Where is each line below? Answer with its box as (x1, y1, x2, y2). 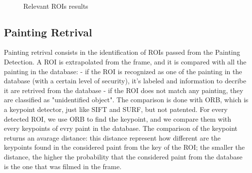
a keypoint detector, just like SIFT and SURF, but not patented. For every (4, 104, 228, 114)
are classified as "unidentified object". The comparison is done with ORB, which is (4, 94, 249, 105)
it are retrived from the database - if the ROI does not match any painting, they (4, 85, 243, 95)
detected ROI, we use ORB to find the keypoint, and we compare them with (4, 113, 232, 124)
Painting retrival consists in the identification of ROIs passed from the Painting (4, 47, 240, 57)
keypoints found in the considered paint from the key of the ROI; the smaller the (4, 142, 245, 152)
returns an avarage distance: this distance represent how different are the (4, 132, 221, 142)
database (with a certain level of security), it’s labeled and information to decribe (4, 76, 246, 86)
